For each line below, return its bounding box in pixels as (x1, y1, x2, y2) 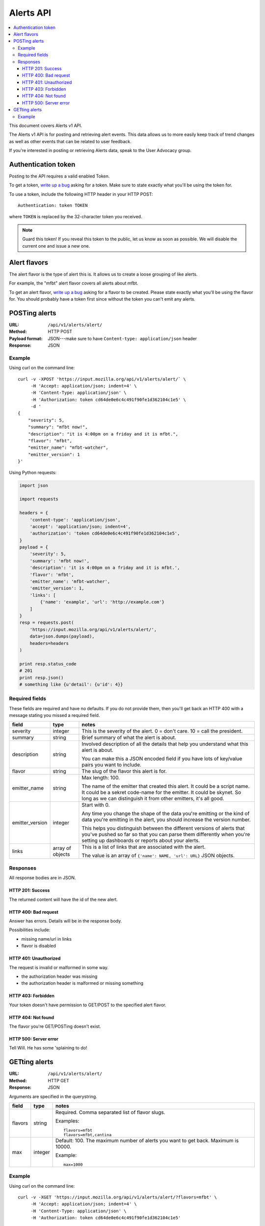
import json (19, 483, 49, 488)
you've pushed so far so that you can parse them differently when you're (81, 831, 250, 838)
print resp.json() (19, 675, 64, 680)
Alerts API (9, 7, 52, 18)
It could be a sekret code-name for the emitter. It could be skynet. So (81, 789, 241, 796)
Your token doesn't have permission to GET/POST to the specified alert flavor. (9, 1002, 166, 1008)
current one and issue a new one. (22, 243, 90, 249)
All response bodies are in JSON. (9, 875, 76, 881)
